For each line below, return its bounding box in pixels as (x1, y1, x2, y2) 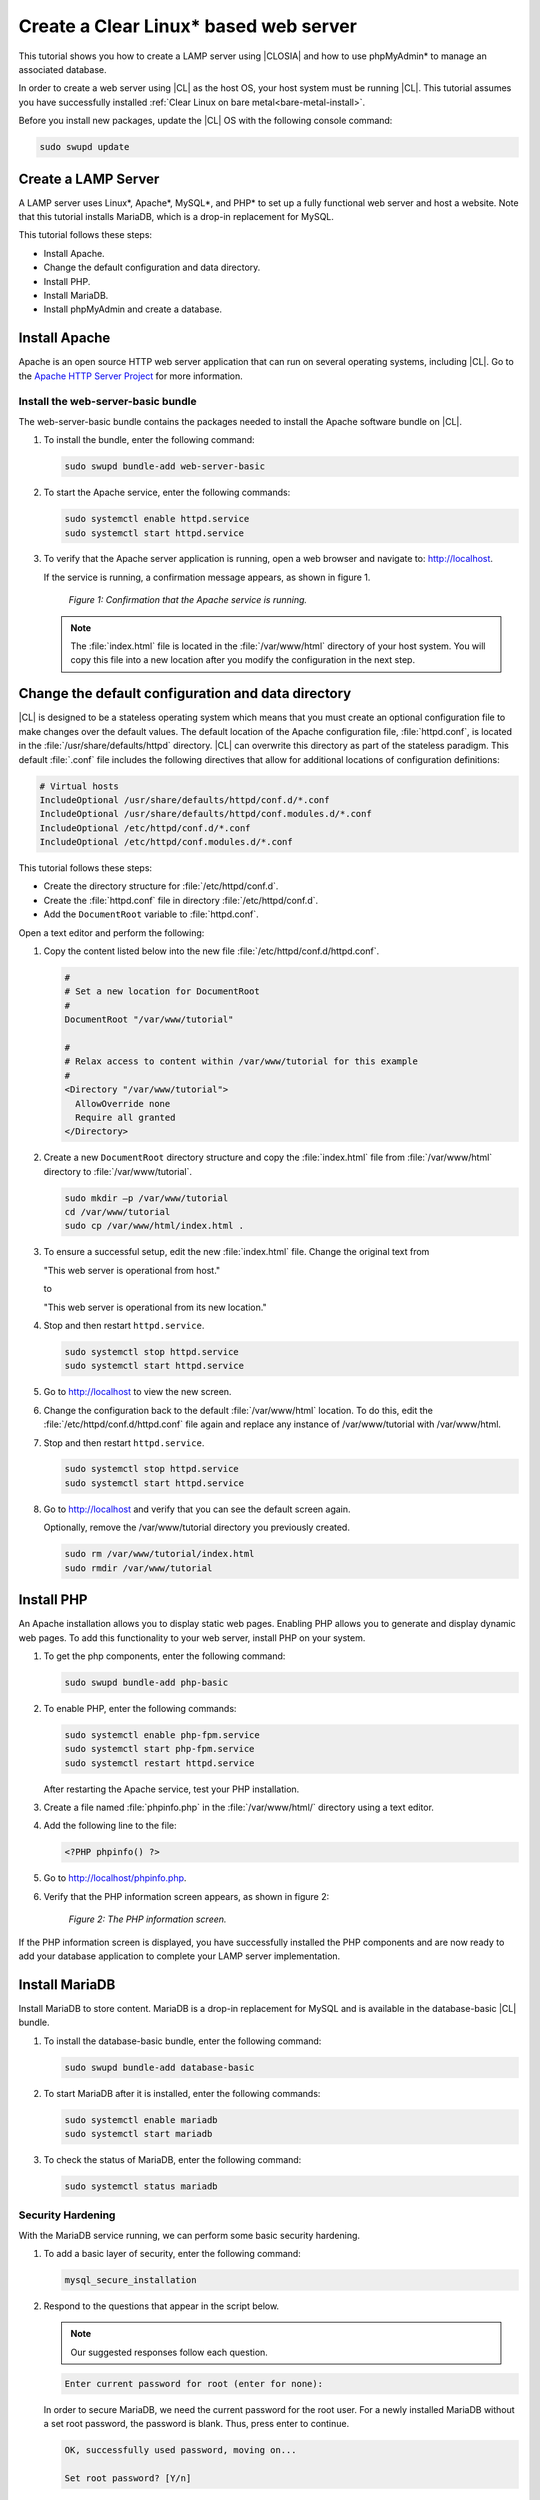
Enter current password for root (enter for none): (64, 2378, 324, 2389)
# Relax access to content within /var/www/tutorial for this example (64, 1056, 419, 1067)
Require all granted (75, 1111, 176, 1123)
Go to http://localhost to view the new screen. (43, 1386, 232, 1398)
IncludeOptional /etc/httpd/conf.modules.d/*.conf (39, 836, 294, 848)
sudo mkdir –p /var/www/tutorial (64, 1192, 229, 1204)
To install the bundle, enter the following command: (43, 434, 255, 446)
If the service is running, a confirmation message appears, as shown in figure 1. (43, 571, 371, 583)
